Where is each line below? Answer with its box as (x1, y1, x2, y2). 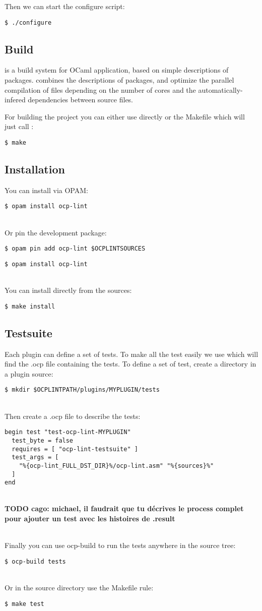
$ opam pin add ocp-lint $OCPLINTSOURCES (5, 245, 146, 253)
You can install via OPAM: (5, 185, 88, 195)
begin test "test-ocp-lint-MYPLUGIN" (5, 429, 131, 436)
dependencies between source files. (28, 94, 134, 105)
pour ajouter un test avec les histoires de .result (5, 513, 175, 524)
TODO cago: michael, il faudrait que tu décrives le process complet (5, 503, 244, 514)
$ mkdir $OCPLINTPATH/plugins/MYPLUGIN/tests (5, 386, 160, 394)
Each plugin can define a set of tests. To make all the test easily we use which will (5, 348, 258, 359)
